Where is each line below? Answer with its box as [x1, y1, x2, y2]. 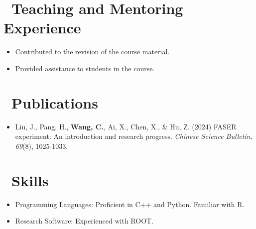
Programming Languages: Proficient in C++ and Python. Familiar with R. [15, 199, 245, 209]
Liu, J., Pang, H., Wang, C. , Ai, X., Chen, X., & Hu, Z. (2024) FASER [15, 121, 237, 131]
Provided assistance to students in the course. [15, 63, 155, 73]
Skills [11, 170, 49, 190]
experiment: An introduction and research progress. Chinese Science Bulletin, [15, 131, 253, 141]
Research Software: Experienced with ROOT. [15, 216, 154, 226]
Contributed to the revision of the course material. [15, 46, 170, 57]
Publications [11, 92, 98, 113]
